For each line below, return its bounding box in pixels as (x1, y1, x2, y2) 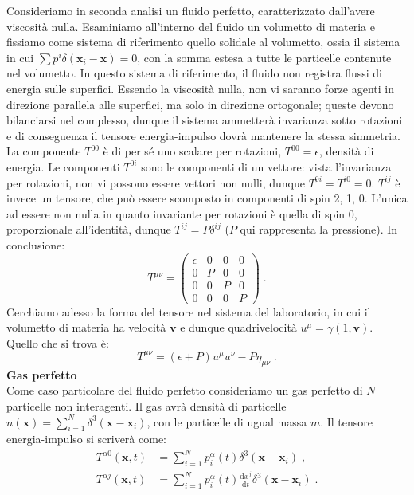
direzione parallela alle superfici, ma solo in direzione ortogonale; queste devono (6, 96, 394, 112)
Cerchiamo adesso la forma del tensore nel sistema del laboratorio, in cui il (6, 303, 371, 320)
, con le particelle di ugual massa (146, 413, 307, 430)
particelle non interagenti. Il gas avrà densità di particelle (6, 397, 287, 414)
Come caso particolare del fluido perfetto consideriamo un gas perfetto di (6, 382, 363, 399)
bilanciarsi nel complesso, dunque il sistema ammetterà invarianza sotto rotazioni (6, 112, 403, 128)
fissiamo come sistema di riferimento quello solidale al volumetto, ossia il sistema (6, 33, 400, 50)
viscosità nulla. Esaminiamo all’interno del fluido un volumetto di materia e (6, 18, 375, 34)
